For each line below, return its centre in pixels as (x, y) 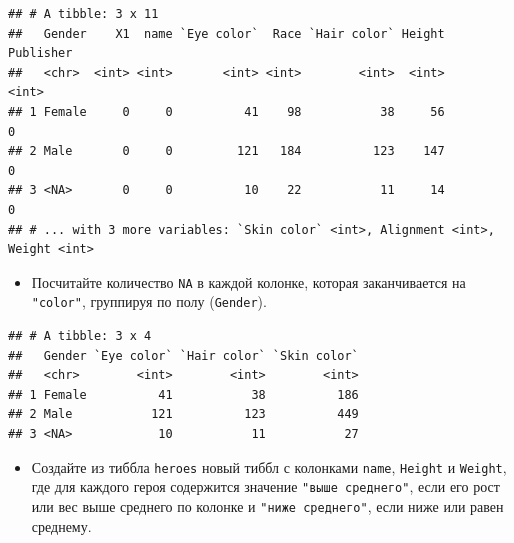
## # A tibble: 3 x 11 (83, 14)
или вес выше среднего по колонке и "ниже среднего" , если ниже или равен (267, 505)
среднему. (61, 525)
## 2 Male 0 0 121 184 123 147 (226, 151)
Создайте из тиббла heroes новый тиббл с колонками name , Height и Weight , (269, 466)
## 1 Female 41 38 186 (183, 394)
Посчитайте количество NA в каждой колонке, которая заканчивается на (248, 281)
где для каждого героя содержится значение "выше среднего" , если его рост (265, 486)
